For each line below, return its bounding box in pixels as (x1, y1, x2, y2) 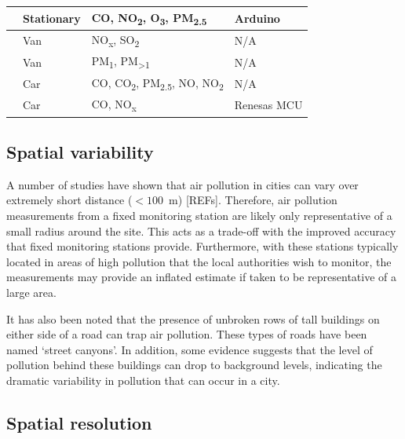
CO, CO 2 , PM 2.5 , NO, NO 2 (91, 74, 224, 93)
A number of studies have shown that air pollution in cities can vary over (6, 176, 359, 192)
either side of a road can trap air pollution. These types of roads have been (6, 326, 367, 342)
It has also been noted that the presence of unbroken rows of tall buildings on (6, 310, 380, 327)
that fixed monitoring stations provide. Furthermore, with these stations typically (6, 238, 399, 254)
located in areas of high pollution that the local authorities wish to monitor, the (6, 253, 392, 269)
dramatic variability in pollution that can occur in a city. (6, 371, 280, 388)
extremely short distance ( (6, 192, 133, 208)
